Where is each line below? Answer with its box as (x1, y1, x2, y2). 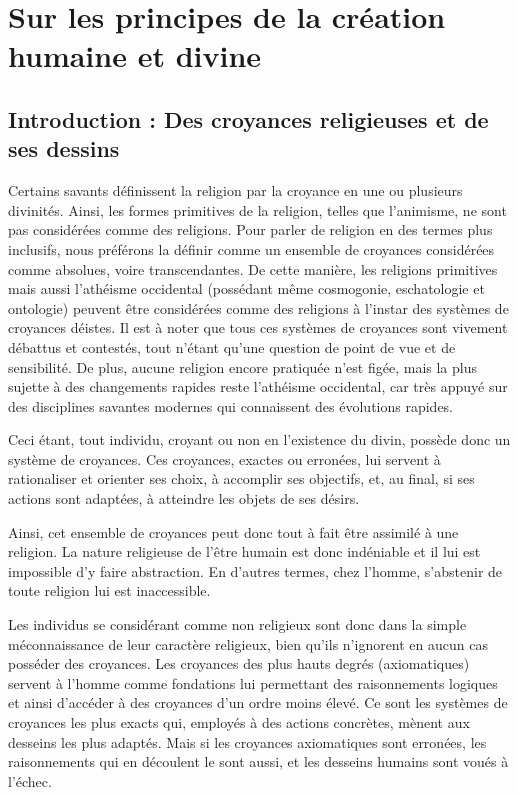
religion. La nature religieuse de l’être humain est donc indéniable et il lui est (8, 541, 481, 562)
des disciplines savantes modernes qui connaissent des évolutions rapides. (8, 395, 454, 416)
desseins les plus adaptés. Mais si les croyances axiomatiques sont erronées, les (8, 731, 487, 752)
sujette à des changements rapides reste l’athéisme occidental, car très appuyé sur (8, 376, 508, 397)
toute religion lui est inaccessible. (8, 580, 211, 601)
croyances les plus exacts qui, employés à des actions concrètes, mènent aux (8, 712, 470, 732)
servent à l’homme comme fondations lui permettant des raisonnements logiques (8, 672, 498, 693)
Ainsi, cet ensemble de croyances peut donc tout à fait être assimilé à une (8, 521, 459, 542)
